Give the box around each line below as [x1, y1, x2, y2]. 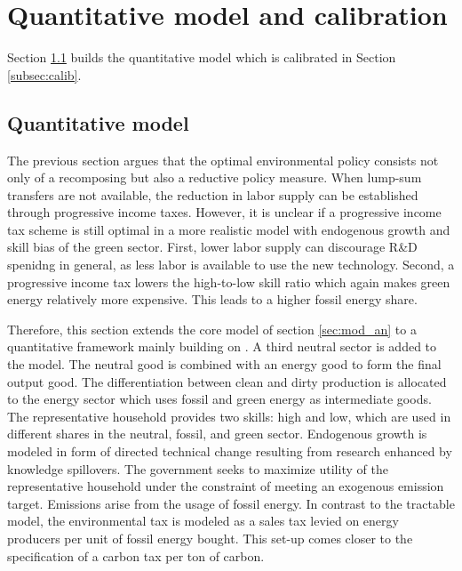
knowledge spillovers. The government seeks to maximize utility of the [7, 459, 388, 478]
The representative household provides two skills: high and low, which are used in [7, 406, 451, 425]
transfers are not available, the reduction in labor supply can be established [7, 185, 418, 204]
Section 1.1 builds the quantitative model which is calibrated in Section [7, 48, 396, 67]
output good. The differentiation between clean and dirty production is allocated [7, 372, 447, 390]
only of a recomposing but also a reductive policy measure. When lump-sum [7, 168, 422, 187]
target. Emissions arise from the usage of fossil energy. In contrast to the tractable [7, 494, 455, 512]
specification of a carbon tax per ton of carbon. [7, 546, 265, 565]
